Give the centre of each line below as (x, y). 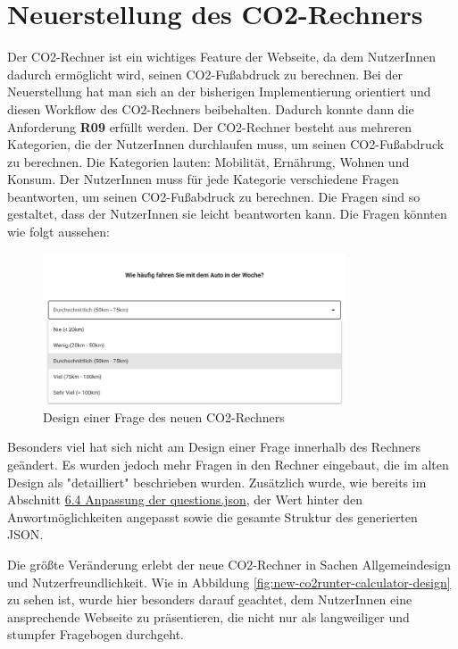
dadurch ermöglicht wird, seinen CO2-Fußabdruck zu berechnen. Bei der (205, 74)
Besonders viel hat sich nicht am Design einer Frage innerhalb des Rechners (214, 447)
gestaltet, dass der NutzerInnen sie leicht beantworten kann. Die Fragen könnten (227, 214)
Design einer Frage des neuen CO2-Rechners (164, 416)
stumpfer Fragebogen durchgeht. (96, 634)
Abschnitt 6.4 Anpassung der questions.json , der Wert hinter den (185, 499)
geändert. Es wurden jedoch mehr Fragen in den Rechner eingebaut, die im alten (228, 465)
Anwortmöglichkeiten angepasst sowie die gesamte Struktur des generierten (212, 516)
